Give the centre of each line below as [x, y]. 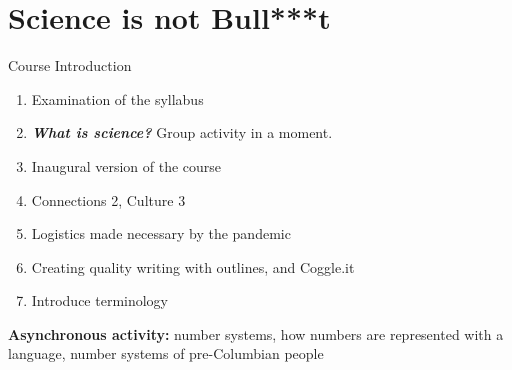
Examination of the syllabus [117, 98]
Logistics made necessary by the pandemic [161, 233]
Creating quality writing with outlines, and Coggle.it [193, 266]
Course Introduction [70, 65]
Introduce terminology [100, 300]
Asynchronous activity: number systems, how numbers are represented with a [256, 333]
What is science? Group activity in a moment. [182, 132]
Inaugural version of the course [126, 165]
